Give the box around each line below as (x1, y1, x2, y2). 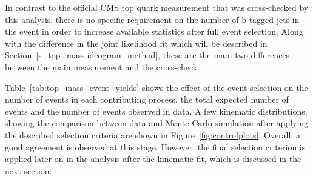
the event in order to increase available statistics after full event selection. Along (5, 25, 303, 38)
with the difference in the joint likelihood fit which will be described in (5, 36, 268, 49)
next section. (5, 164, 52, 177)
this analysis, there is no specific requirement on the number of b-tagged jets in (5, 13, 300, 25)
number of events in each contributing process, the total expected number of (5, 93, 289, 106)
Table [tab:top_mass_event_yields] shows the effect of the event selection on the (5, 81, 308, 93)
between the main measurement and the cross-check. (5, 60, 200, 73)
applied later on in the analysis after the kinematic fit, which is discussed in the (5, 152, 301, 165)
